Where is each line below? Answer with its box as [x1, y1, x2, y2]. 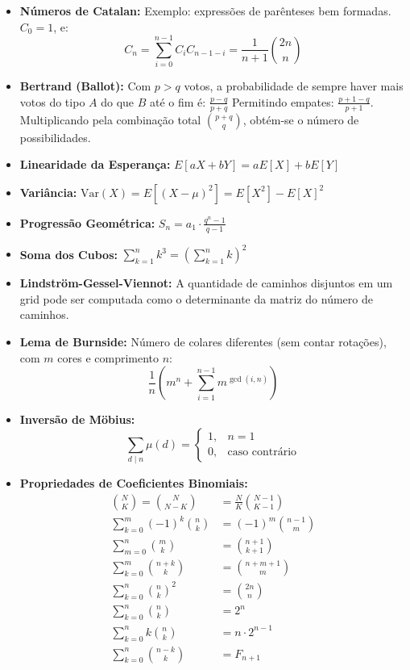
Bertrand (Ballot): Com [19, 77, 151, 94]
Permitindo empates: [231, 93, 334, 110]
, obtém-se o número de [242, 111, 359, 128]
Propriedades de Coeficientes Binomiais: [19, 475, 248, 492]
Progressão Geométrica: [19, 214, 155, 231]
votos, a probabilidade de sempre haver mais [184, 77, 404, 94]
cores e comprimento [57, 349, 159, 366]
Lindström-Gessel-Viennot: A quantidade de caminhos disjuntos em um [19, 274, 393, 291]
